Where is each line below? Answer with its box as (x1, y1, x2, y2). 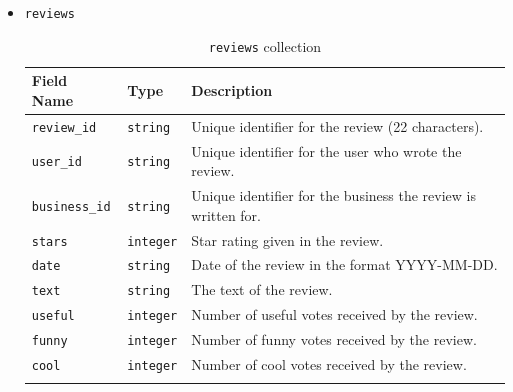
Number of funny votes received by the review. (191, 329, 477, 350)
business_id (31, 199, 111, 214)
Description (191, 80, 273, 101)
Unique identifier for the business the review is (191, 185, 476, 206)
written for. (191, 204, 262, 225)
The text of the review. (191, 279, 333, 300)
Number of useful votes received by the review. (191, 304, 478, 325)
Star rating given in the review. (191, 229, 384, 250)
